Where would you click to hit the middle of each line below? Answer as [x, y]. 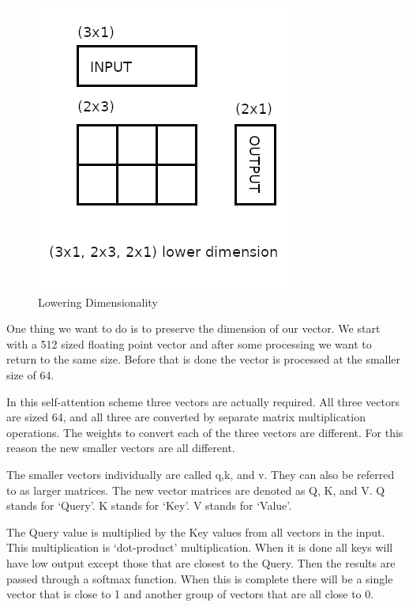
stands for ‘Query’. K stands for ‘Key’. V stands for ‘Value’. [149, 505]
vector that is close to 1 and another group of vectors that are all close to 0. [190, 594]
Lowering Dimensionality [98, 302]
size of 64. [30, 374]
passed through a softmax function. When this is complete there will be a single [200, 578]
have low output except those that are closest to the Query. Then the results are [201, 562]
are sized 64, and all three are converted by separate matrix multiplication [186, 417]
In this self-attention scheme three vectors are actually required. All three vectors [203, 401]
